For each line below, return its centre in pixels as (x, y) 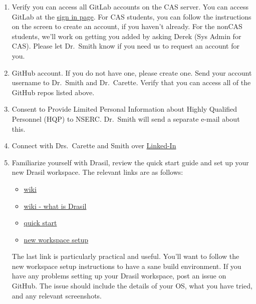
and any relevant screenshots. (57, 295)
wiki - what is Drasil (55, 206)
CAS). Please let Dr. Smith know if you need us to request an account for (125, 46)
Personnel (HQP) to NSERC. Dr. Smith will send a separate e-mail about (126, 118)
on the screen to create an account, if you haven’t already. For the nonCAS (127, 26)
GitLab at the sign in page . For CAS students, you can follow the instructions (132, 16)
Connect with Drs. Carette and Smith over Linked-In (94, 145)
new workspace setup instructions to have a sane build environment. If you (126, 266)
